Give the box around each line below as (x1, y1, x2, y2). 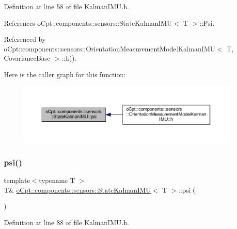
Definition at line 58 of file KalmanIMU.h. (4, 1, 129, 11)
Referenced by (4, 34, 46, 44)
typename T (39, 175, 75, 185)
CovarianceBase (4, 53, 50, 63)
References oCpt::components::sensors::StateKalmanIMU (4, 17, 172, 28)
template (4, 175, 30, 185)
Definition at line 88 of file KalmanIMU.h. (4, 217, 129, 227)
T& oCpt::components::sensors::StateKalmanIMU (4, 184, 151, 195)
